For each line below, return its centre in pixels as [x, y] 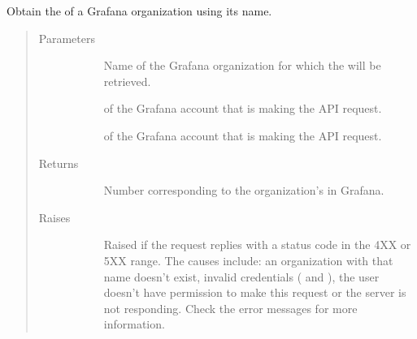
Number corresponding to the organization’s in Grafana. [244, 190]
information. [134, 324]
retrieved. [127, 81]
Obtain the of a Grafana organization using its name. [139, 11]
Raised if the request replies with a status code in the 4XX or [257, 245]
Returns [59, 163]
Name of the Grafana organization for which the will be [242, 65]
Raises [54, 217]
